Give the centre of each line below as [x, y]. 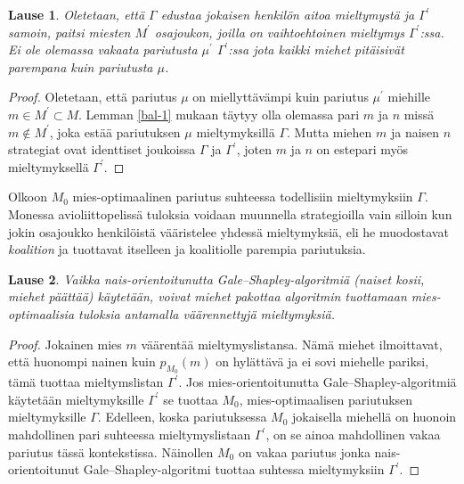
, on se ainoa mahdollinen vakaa [353, 435]
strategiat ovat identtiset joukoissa [102, 149]
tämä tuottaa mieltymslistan [86, 382]
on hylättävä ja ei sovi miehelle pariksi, [322, 361]
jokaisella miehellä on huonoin [374, 417]
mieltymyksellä [49, 166]
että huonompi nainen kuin [82, 361]
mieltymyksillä [236, 131]
